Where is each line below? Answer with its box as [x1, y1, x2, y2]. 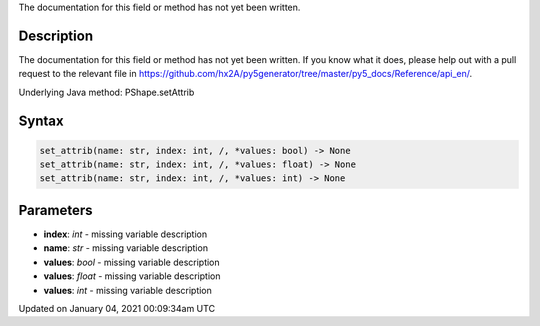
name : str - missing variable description [43, 242, 209, 254]
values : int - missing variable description [43, 284, 212, 296]
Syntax [18, 112, 64, 129]
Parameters [18, 201, 93, 219]
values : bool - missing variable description [43, 256, 220, 268]
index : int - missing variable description [43, 228, 208, 240]
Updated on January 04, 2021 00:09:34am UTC [18, 302, 215, 314]
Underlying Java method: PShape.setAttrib [18, 86, 195, 98]
